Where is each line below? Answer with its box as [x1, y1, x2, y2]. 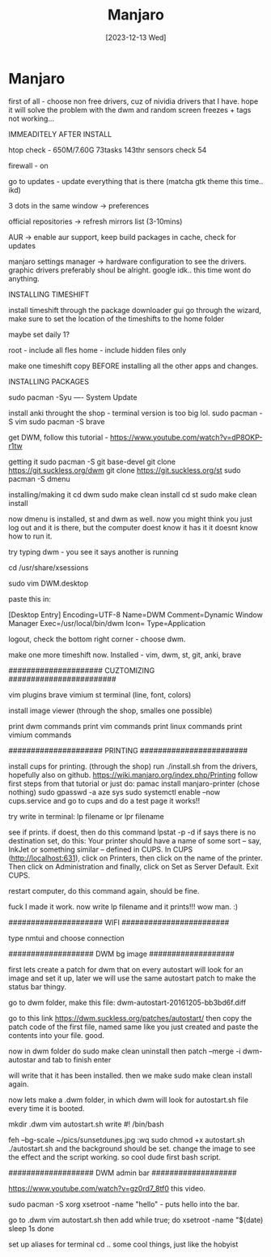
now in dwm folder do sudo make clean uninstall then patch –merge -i [8, 1046, 241, 1056]
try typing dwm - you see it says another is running [8, 547, 179, 556]
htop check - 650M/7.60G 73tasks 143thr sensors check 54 [8, 144, 207, 155]
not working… [8, 114, 55, 123]
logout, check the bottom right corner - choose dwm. [8, 634, 186, 644]
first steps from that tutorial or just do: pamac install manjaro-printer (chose [8, 779, 260, 788]
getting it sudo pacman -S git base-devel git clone [8, 457, 176, 466]
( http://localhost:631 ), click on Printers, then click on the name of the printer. [8, 853, 263, 863]
